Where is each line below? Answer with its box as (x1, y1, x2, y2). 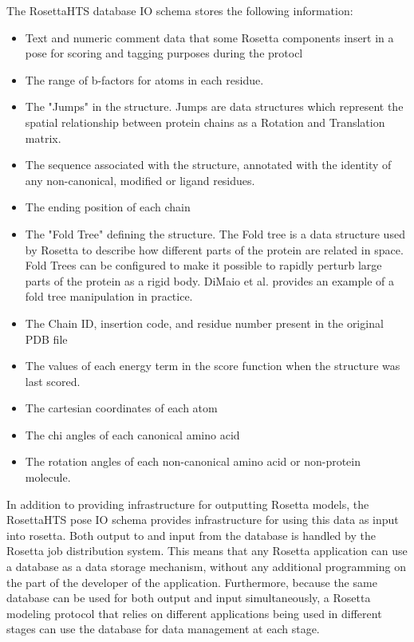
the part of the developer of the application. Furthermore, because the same (6, 573, 377, 590)
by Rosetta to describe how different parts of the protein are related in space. (25, 241, 404, 258)
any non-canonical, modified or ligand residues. (25, 171, 255, 188)
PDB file (25, 330, 68, 347)
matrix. (25, 129, 61, 146)
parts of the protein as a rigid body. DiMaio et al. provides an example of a (25, 272, 395, 289)
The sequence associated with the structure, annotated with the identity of (25, 156, 392, 173)
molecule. (25, 469, 71, 486)
